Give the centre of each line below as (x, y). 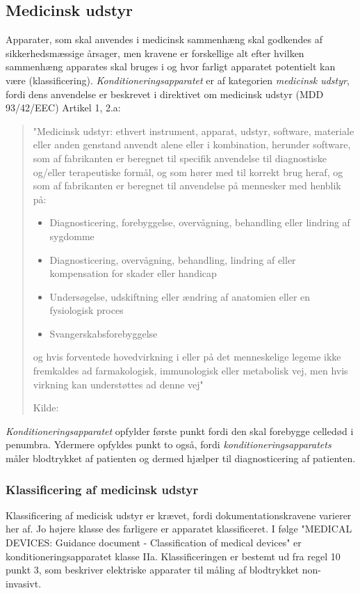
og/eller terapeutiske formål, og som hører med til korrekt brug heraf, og (188, 172)
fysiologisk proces (87, 310)
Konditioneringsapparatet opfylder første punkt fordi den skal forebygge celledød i (180, 430)
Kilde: (46, 408)
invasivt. (24, 583)
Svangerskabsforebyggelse (104, 333)
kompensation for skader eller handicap (133, 273)
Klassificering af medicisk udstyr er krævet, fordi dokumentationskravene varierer (179, 515)
